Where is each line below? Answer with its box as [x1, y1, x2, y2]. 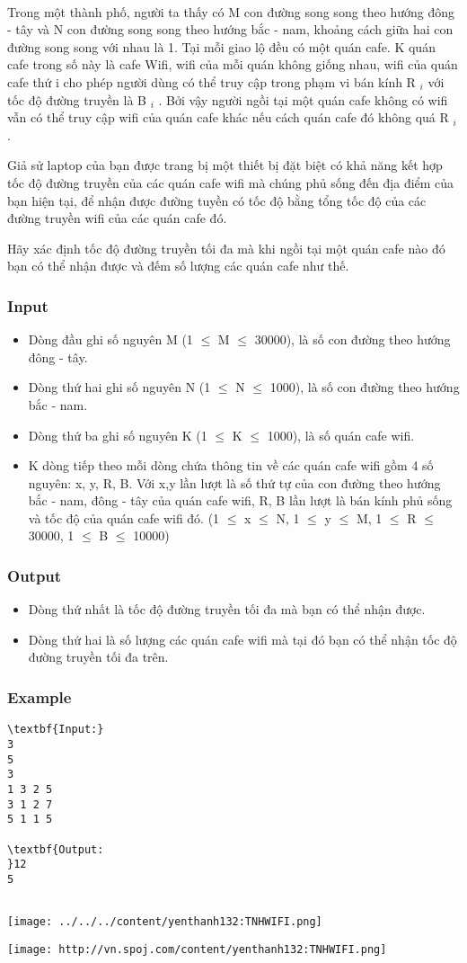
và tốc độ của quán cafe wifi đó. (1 [28, 508, 220, 527]
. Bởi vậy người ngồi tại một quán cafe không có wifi [158, 90, 448, 109]
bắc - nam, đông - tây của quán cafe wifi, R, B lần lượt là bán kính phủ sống [28, 491, 453, 510]
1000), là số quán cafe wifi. [267, 425, 415, 444]
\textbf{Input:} [7, 723, 104, 736]
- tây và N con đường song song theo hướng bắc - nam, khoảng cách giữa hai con [7, 20, 454, 39]
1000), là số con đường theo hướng [269, 378, 460, 397]
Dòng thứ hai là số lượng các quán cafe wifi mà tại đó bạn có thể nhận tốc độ [28, 629, 457, 648]
